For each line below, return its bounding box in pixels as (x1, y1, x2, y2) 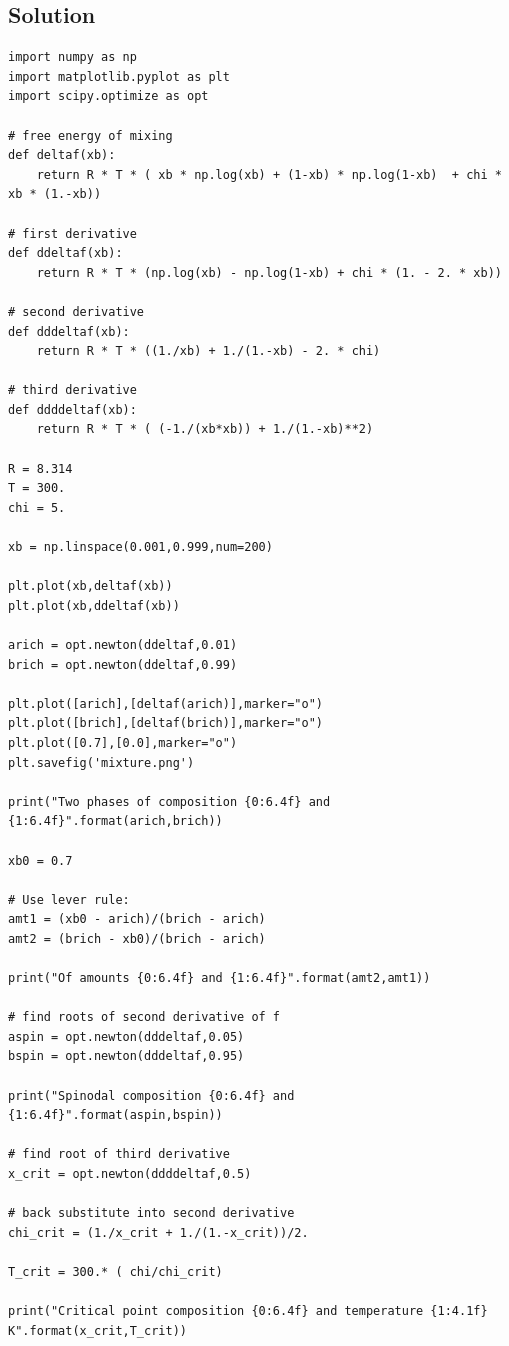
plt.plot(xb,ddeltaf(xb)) (8, 598, 180, 613)
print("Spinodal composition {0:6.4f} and (8, 1088, 295, 1103)
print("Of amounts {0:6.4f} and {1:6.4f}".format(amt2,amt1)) (8, 971, 431, 986)
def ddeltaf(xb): (8, 246, 123, 261)
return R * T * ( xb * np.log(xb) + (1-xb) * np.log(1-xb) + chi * (36, 167, 502, 182)
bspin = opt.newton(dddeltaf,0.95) (8, 1049, 245, 1064)
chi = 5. (8, 500, 66, 515)
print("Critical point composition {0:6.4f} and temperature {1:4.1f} (8, 1304, 488, 1319)
